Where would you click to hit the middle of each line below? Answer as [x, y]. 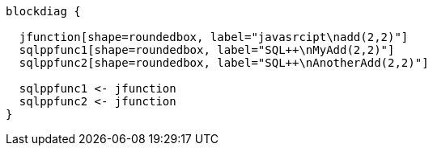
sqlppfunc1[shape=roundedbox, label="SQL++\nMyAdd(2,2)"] [207, 50]
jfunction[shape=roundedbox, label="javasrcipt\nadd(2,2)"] [214, 37]
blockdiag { [43, 11]
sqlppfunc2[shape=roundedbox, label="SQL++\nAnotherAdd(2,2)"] [224, 63]
